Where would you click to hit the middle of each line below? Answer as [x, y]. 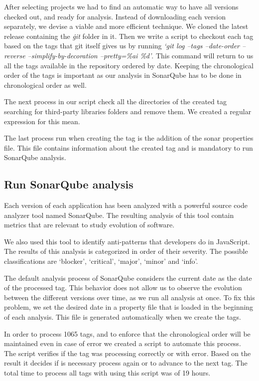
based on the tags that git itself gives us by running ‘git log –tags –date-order [122, 46]
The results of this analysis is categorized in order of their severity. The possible [126, 251]
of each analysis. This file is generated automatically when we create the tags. [123, 317]
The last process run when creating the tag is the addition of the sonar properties [129, 138]
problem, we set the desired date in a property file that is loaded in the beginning [129, 307]
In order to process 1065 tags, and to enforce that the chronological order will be [127, 333]
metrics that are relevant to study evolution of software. [89, 225]
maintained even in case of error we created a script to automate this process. [123, 343]
